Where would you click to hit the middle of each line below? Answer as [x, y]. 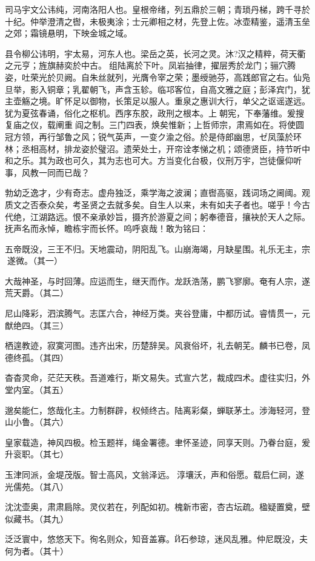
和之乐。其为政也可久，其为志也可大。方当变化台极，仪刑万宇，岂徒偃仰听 [153, 160]
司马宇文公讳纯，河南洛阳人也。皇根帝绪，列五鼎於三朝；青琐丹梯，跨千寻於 [157, 9]
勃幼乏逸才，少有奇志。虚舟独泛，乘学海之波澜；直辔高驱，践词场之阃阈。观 [157, 193]
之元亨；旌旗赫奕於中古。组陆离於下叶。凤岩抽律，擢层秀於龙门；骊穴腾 [150, 65]
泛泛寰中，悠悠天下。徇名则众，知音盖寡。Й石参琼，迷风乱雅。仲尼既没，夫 [157, 539]
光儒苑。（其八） [37, 486]
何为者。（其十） [37, 550]
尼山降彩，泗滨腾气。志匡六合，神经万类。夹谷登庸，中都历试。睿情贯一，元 [157, 313]
